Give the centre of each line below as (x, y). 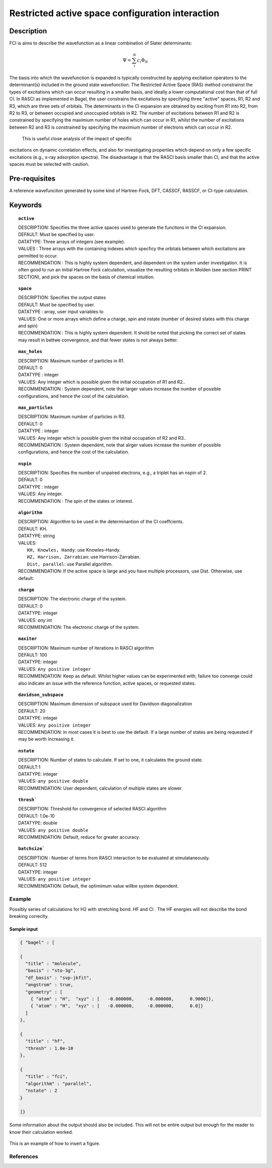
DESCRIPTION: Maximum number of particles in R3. (72, 417)
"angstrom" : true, (49, 985)
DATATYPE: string (37, 536)
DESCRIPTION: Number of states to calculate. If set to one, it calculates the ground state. (111, 760)
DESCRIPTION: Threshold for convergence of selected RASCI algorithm (92, 809)
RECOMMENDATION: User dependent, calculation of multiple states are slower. (100, 788)
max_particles (36, 407)
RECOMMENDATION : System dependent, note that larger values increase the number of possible (120, 389)
